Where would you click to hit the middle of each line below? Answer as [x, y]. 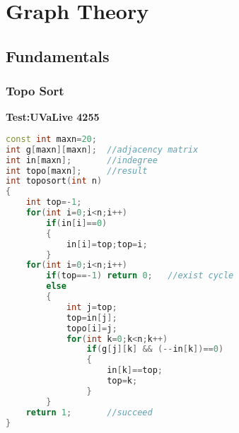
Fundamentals [58, 55]
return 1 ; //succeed [89, 412]
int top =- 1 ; [54, 202]
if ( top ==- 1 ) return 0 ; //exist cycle [140, 276]
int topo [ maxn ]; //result [77, 171]
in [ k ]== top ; [135, 370]
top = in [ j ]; [92, 318]
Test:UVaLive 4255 [53, 117]
